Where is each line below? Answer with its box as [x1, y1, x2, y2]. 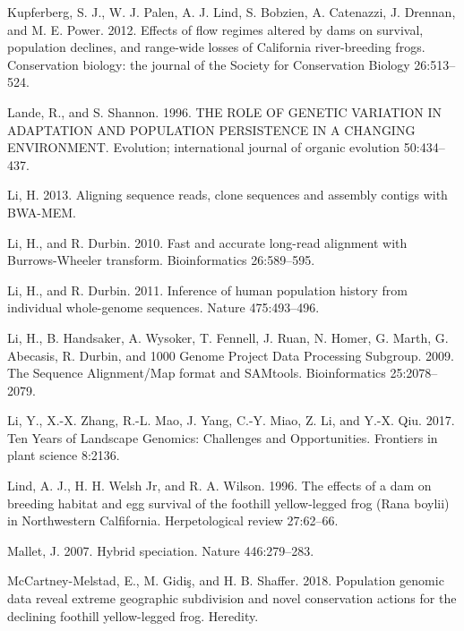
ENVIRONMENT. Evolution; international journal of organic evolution [7, 138, 400, 157]
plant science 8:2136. [7, 446, 120, 465]
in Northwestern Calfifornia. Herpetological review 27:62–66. [7, 511, 339, 530]
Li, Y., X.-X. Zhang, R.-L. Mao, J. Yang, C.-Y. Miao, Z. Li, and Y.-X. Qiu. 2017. [7, 411, 455, 430]
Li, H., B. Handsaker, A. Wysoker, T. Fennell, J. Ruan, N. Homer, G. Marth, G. [7, 328, 449, 346]
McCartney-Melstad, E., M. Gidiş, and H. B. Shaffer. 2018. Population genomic [7, 571, 444, 590]
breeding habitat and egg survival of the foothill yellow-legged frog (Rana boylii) [7, 493, 450, 512]
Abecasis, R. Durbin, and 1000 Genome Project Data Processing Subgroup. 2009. [7, 345, 454, 364]
